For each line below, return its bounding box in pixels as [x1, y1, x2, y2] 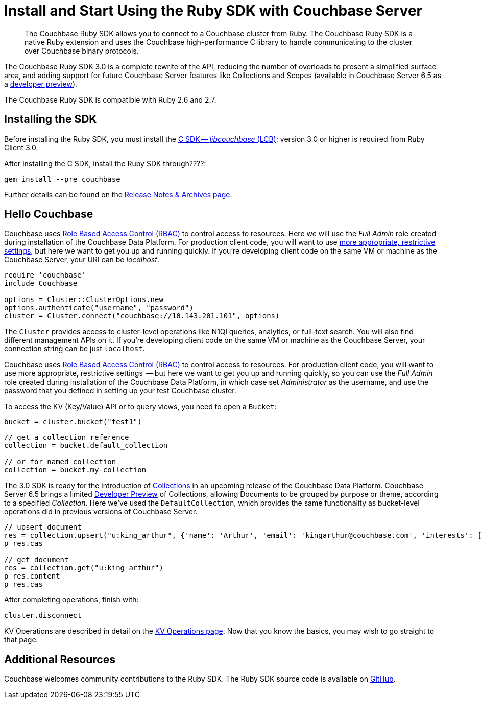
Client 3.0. [4, 143, 38, 152]
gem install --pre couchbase [4, 174, 120, 183]
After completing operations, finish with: [4, 595, 139, 605]
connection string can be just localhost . [4, 344, 145, 354]
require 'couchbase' [4, 271, 86, 280]
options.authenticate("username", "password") [4, 304, 194, 312]
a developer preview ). [4, 79, 78, 88]
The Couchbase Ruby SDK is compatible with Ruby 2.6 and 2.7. [4, 95, 216, 104]
